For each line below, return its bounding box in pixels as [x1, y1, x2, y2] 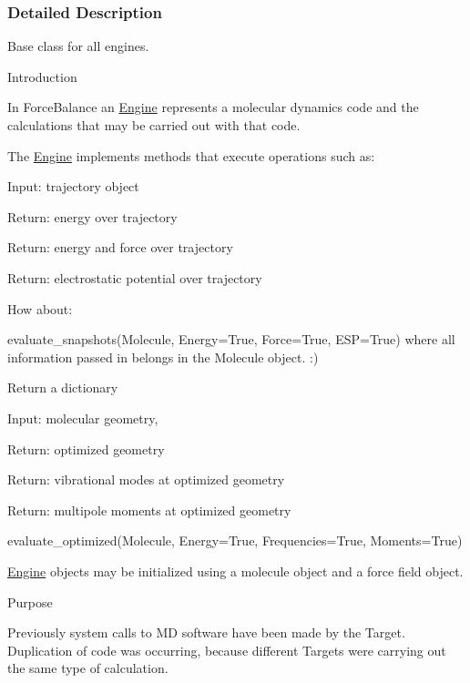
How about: [7, 299, 73, 318]
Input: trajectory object [7, 177, 139, 196]
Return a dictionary [7, 378, 118, 397]
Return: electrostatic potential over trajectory [7, 268, 262, 287]
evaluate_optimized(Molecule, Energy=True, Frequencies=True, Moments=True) [7, 531, 463, 550]
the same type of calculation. [7, 658, 169, 678]
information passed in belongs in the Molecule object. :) [7, 347, 319, 366]
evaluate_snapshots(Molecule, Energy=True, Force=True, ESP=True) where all [7, 330, 455, 349]
